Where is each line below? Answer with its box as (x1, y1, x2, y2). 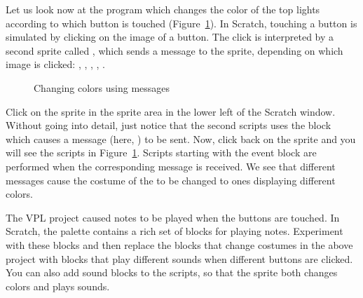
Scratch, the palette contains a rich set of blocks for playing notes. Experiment (6, 224, 343, 238)
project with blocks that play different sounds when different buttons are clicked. (6, 251, 353, 266)
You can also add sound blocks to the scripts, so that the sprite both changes (6, 265, 338, 280)
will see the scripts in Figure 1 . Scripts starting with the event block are (6, 145, 317, 160)
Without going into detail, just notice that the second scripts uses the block (6, 118, 331, 133)
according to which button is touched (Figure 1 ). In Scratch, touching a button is (6, 15, 357, 30)
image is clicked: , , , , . (6, 57, 105, 72)
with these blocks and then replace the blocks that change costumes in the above (6, 237, 353, 252)
